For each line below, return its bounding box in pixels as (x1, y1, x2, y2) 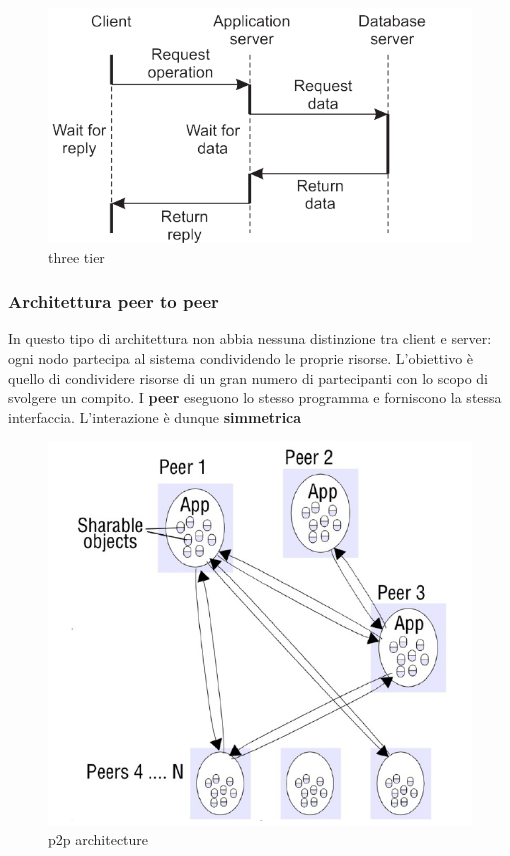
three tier (48, 246, 105, 267)
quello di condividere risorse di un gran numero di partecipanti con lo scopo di (8, 367, 489, 388)
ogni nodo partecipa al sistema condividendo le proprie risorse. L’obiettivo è (8, 348, 474, 368)
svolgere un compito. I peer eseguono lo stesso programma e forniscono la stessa (8, 387, 502, 408)
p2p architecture (48, 828, 149, 849)
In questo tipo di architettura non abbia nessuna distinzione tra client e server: (8, 328, 492, 349)
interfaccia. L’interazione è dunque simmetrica (8, 406, 302, 427)
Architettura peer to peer (8, 289, 219, 314)
